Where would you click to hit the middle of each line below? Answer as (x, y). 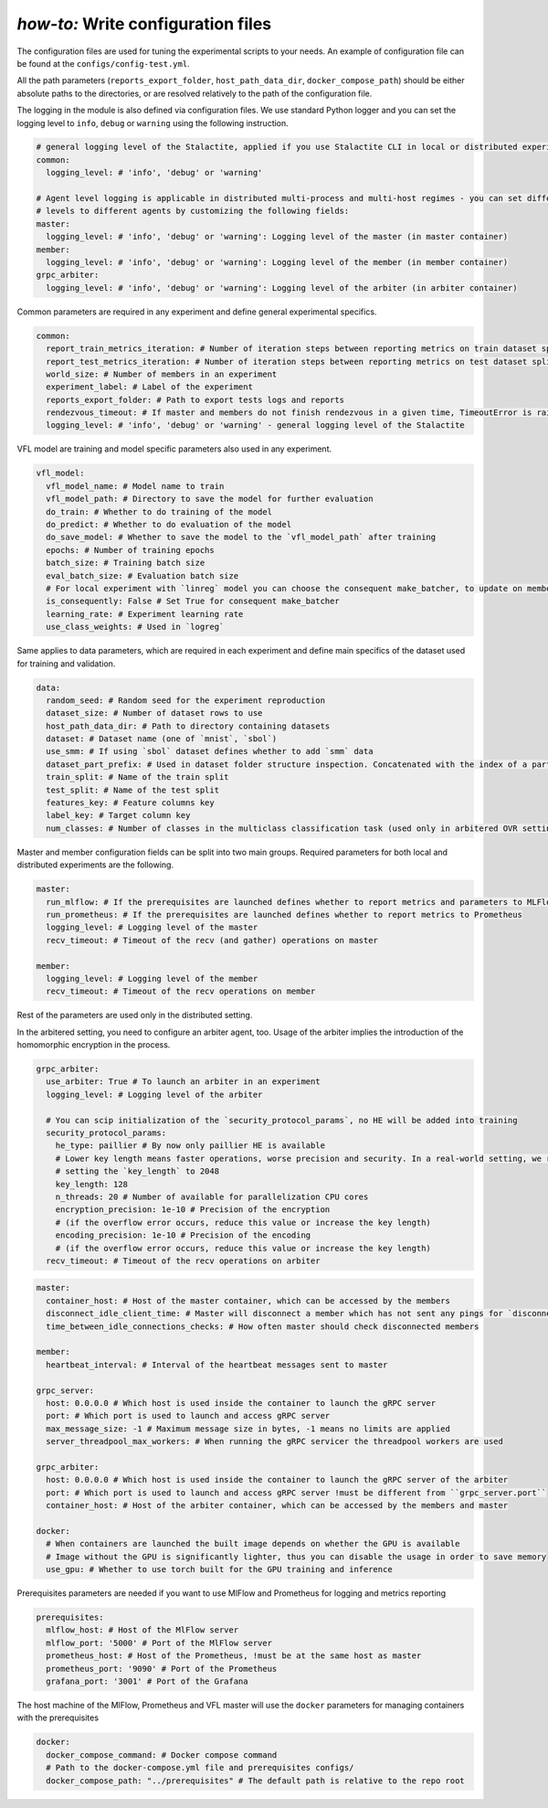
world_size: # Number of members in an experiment (162, 374)
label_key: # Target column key (118, 815)
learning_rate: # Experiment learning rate (145, 614)
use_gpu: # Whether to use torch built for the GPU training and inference (219, 1569)
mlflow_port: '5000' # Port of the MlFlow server (159, 1643)
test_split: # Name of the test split (132, 790)
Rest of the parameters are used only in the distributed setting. (135, 1016)
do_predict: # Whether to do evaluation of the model (169, 525)
